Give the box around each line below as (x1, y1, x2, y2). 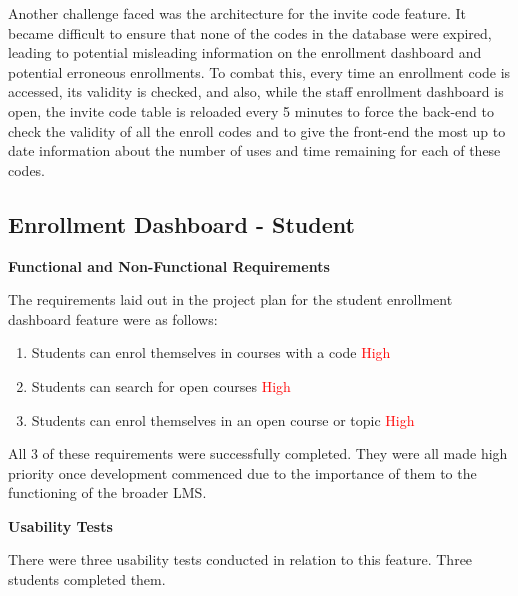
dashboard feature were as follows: (8, 308, 218, 329)
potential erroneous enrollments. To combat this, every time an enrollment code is (8, 61, 511, 82)
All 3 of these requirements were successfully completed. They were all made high (8, 443, 508, 464)
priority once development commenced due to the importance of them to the (8, 462, 477, 483)
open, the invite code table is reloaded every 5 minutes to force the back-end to (8, 100, 494, 121)
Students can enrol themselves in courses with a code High (31, 342, 391, 363)
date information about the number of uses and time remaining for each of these (8, 140, 501, 161)
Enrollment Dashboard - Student (8, 208, 355, 239)
